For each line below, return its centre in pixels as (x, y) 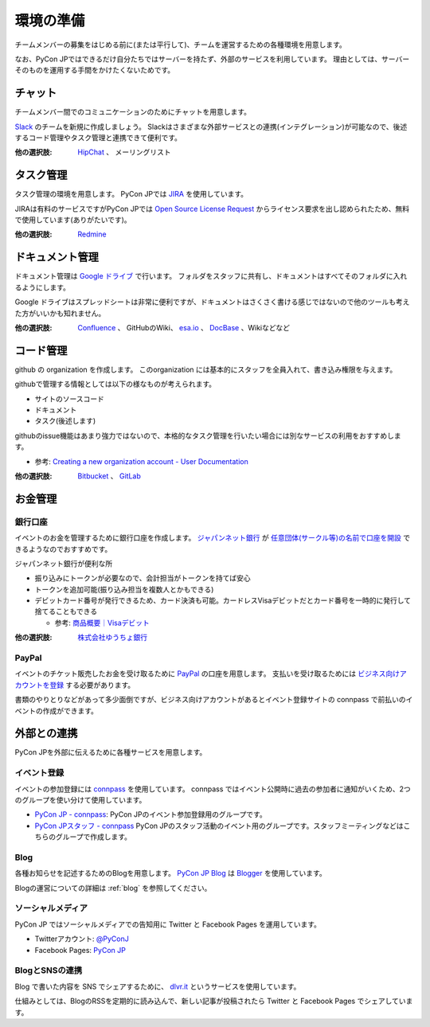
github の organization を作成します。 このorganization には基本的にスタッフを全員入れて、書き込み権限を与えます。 (206, 369)
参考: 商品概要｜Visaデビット (102, 623)
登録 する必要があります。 (92, 685)
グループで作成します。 (93, 837)
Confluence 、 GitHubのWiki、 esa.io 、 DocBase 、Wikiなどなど (184, 327)
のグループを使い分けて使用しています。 (80, 800)
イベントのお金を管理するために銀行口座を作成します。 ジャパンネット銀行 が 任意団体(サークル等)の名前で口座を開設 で (212, 538)
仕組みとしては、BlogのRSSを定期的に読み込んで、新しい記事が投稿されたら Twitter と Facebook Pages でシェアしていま (214, 1001)
